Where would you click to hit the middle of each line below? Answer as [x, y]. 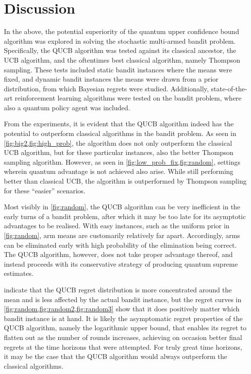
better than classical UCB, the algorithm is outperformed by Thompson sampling [125, 181]
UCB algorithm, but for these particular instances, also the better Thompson [119, 152]
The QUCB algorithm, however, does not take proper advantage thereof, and [118, 254]
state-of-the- [229, 88]
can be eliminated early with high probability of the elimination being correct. [120, 245]
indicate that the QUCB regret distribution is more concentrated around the [118, 289]
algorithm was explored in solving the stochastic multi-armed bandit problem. [120, 41]
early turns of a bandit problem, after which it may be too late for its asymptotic [125, 216]
